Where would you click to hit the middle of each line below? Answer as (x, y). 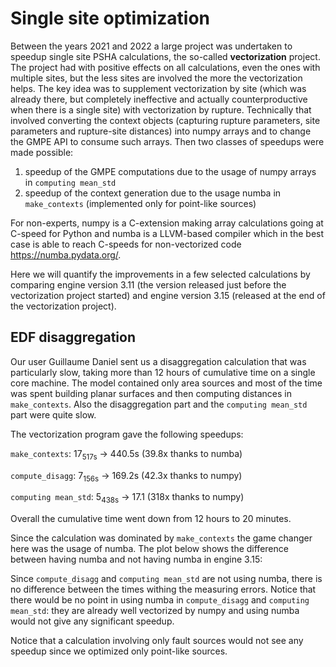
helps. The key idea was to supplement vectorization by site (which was (158, 88)
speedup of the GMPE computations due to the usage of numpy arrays (170, 171)
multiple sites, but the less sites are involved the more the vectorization (156, 78)
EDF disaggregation (73, 337)
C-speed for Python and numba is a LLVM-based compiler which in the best (167, 233)
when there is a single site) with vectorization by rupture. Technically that (161, 109)
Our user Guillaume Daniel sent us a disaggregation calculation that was (158, 361)
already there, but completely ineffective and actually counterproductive (159, 99)
